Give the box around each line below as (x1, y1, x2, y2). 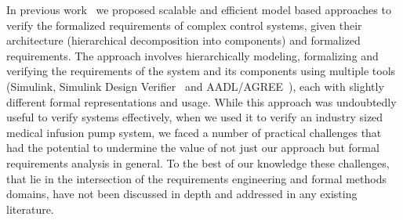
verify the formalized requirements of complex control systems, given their (6, 16, 362, 33)
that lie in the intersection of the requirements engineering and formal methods (6, 170, 387, 186)
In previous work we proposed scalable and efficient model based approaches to (6, 2, 391, 17)
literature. (6, 200, 54, 217)
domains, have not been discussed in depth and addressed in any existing (6, 186, 358, 202)
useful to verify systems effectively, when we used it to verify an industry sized (6, 109, 383, 125)
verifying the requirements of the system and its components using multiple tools (6, 63, 396, 79)
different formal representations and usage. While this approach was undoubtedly (6, 93, 397, 110)
